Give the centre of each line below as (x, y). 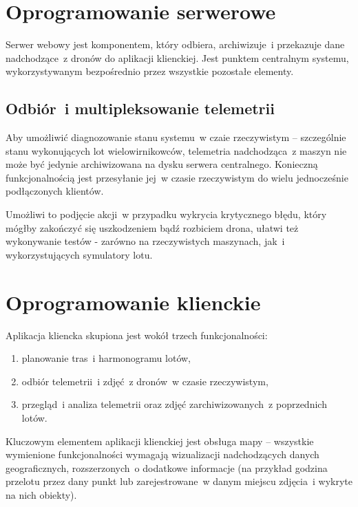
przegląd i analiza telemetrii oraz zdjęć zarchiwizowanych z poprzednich (174, 404)
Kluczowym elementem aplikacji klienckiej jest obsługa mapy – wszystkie (160, 441)
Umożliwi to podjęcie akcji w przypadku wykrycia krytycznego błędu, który (166, 214)
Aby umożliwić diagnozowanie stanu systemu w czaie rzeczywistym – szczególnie (176, 137)
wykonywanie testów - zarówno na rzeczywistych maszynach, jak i (145, 241)
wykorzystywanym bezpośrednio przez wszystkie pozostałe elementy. (150, 71)
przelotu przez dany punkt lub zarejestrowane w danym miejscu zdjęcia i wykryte (179, 481)
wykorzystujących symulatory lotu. (79, 254)
